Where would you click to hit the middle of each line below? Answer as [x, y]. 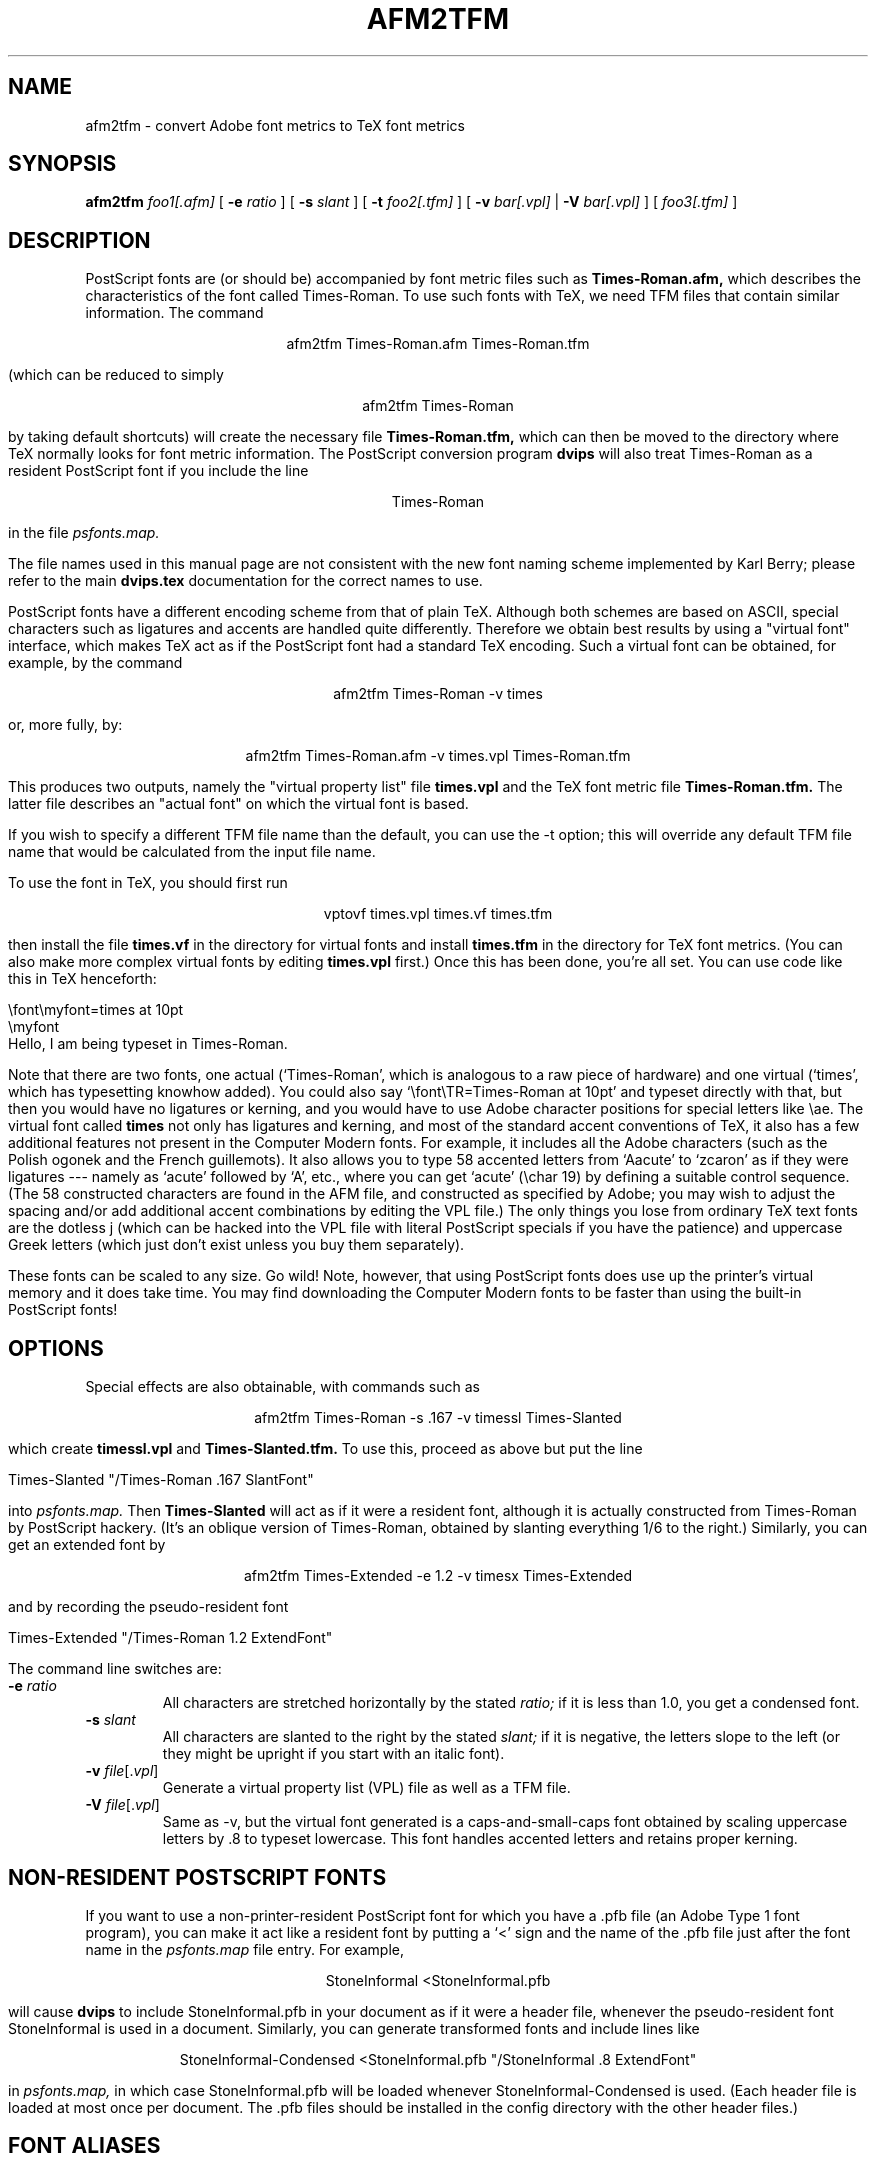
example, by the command [95, 663]
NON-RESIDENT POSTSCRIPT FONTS [197, 1877]
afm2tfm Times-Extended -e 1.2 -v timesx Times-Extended [438, 1576]
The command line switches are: [115, 1669]
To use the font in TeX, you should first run [148, 883]
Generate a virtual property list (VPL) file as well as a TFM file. [366, 1788]
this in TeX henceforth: [82, 979]
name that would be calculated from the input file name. [192, 852]
